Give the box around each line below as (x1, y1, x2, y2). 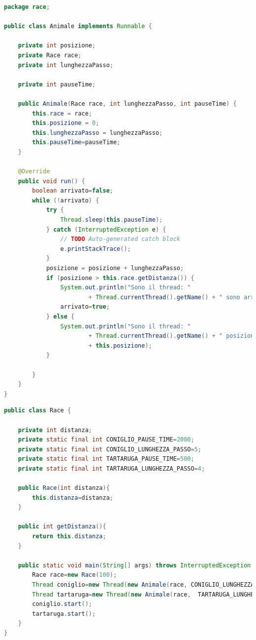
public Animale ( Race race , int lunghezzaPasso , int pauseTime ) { (18, 100, 237, 107)
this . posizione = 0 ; (32, 120, 99, 127)
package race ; (4, 3, 50, 10)
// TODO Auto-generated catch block (60, 236, 180, 243)
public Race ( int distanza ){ (18, 484, 110, 492)
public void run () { (18, 177, 85, 185)
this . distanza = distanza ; (32, 494, 113, 501)
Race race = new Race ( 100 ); (32, 571, 117, 579)
